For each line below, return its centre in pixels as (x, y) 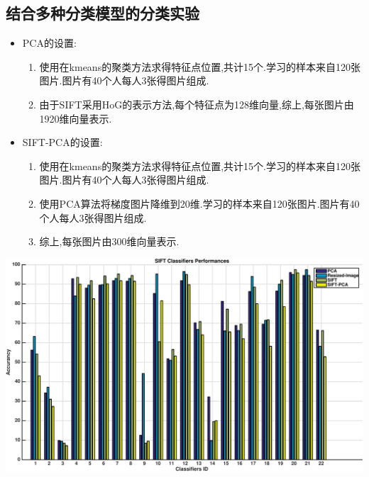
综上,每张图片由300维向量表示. (109, 241)
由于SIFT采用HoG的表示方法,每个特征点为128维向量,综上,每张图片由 (197, 104)
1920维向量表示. (76, 118)
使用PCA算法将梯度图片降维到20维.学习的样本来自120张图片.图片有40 (199, 203)
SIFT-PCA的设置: (62, 142)
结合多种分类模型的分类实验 (103, 13)
